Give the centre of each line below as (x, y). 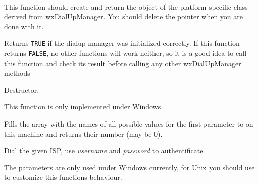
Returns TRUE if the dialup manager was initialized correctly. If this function (122, 43)
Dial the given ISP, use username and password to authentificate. (105, 150)
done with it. (24, 26)
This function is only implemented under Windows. (84, 107)
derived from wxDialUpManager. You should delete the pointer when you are (124, 16)
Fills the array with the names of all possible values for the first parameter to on (129, 124)
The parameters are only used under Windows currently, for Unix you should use (129, 167)
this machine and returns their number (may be (78, 133)
